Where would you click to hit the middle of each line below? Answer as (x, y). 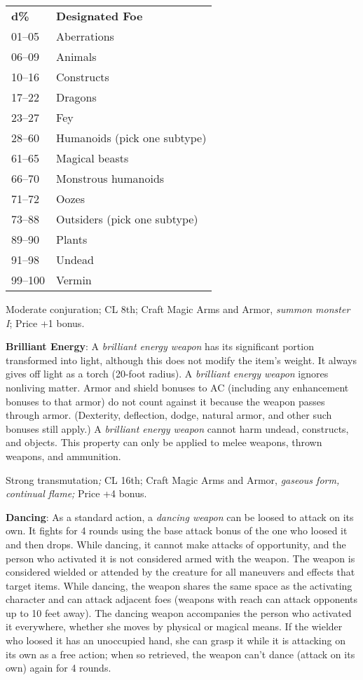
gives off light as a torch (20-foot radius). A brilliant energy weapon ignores (167, 374)
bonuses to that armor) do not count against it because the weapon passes (165, 401)
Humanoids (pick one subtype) (131, 138)
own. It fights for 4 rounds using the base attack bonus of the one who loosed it (177, 530)
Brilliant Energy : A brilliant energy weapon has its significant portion (160, 346)
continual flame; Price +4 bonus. (76, 493)
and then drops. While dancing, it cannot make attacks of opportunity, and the (176, 544)
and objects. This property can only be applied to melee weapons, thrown (164, 442)
